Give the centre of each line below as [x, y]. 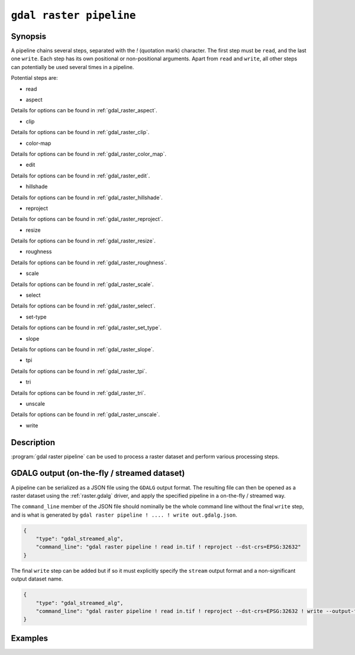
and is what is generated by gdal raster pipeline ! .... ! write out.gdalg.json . [124, 515]
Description [33, 442]
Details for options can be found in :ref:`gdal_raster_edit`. [80, 176]
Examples [30, 638]
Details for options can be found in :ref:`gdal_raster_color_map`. [89, 154]
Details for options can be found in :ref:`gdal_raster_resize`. [83, 241]
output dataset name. [37, 579]
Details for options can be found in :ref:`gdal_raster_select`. [83, 306]
